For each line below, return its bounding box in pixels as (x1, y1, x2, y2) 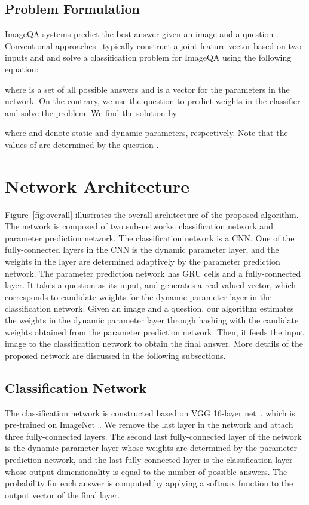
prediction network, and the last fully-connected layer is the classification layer (5, 453, 293, 465)
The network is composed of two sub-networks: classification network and (5, 220, 273, 232)
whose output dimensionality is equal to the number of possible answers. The (5, 465, 287, 477)
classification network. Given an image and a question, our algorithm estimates (5, 302, 294, 315)
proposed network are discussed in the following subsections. (5, 349, 226, 361)
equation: (5, 62, 39, 75)
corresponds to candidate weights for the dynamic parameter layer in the (5, 290, 272, 303)
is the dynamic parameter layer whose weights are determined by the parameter (5, 442, 297, 454)
